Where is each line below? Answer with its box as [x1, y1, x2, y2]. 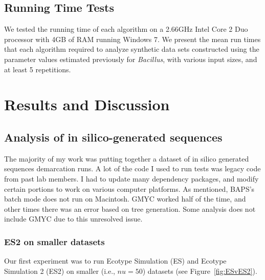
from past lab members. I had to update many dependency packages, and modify [4, 173, 259, 184]
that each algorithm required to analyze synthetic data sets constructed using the [4, 44, 259, 54]
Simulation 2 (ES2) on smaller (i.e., [4, 265, 115, 276]
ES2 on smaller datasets [4, 235, 105, 248]
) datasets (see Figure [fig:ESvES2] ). [142, 265, 257, 276]
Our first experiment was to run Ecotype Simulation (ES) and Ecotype [4, 255, 227, 266]
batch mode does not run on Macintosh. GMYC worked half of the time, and [4, 193, 246, 204]
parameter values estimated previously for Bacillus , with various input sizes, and [4, 53, 257, 64]
